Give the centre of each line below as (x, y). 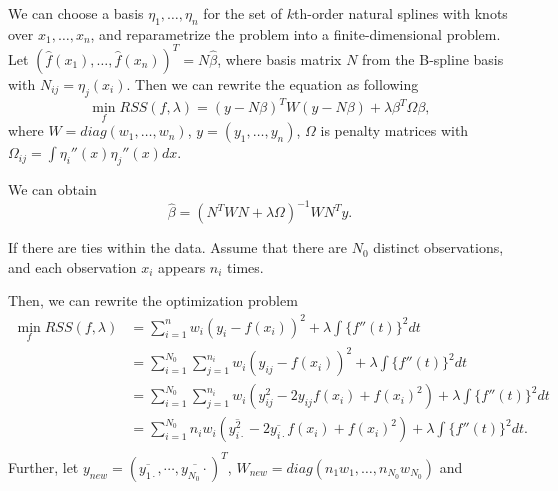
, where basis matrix (279, 58)
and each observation (72, 266)
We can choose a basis (76, 13)
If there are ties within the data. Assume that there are (178, 247)
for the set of (243, 13)
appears (181, 266)
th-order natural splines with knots (400, 13)
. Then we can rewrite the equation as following (272, 83)
